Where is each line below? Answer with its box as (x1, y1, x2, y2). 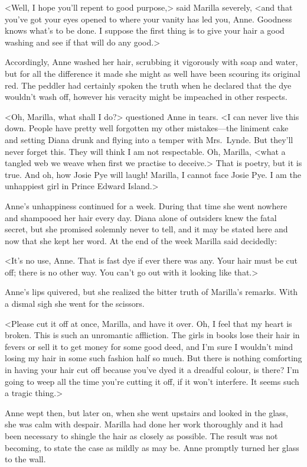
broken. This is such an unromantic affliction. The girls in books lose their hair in (5, 329, 300, 341)
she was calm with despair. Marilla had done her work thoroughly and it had (5, 418, 283, 430)
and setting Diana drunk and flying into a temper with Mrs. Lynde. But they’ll (5, 133, 293, 145)
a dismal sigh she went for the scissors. (5, 297, 145, 310)
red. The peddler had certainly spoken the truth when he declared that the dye (5, 79, 292, 91)
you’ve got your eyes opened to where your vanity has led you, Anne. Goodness (5, 12, 292, 25)
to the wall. (5, 453, 46, 465)
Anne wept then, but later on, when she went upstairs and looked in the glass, (5, 406, 288, 419)
